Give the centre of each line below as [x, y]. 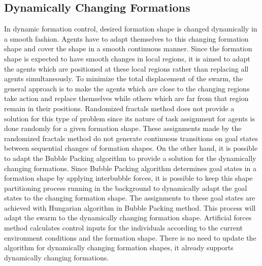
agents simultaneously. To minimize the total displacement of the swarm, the [124, 78]
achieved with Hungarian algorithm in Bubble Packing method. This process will [130, 207]
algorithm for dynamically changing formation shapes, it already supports [119, 247]
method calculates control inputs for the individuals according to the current [123, 228]
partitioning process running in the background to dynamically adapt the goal [126, 188]
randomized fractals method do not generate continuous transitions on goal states [131, 138]
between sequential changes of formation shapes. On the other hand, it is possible [131, 148]
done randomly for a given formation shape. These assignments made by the [123, 128]
